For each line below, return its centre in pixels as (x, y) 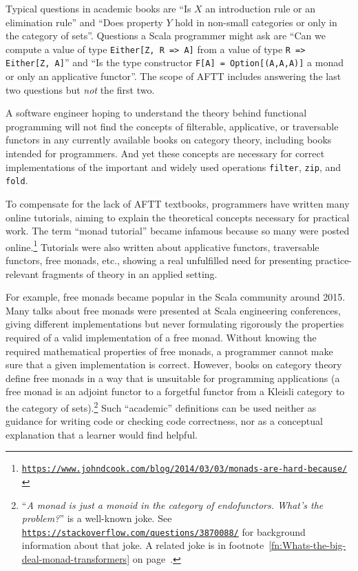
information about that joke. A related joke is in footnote (143, 545)
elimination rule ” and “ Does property (84, 22)
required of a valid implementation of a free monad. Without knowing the (161, 337)
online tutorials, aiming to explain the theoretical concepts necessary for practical (178, 217)
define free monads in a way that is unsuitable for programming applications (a (173, 378)
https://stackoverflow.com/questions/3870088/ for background (164, 531)
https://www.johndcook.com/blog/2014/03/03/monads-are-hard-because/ (185, 469)
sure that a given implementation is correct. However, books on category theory (174, 364)
